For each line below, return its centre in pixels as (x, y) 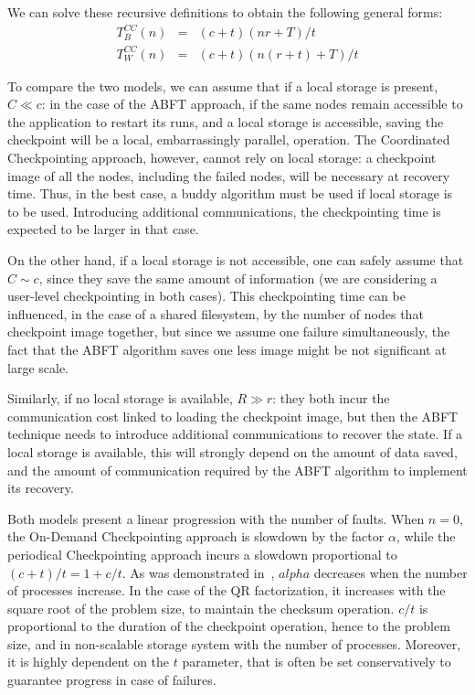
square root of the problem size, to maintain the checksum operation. (201, 608)
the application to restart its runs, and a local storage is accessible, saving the (226, 121)
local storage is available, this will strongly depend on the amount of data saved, (232, 451)
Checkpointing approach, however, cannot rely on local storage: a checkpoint (222, 158)
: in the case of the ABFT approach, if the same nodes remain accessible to (252, 104)
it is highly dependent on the (89, 662)
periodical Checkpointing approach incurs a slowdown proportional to (202, 554)
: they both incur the (331, 398)
